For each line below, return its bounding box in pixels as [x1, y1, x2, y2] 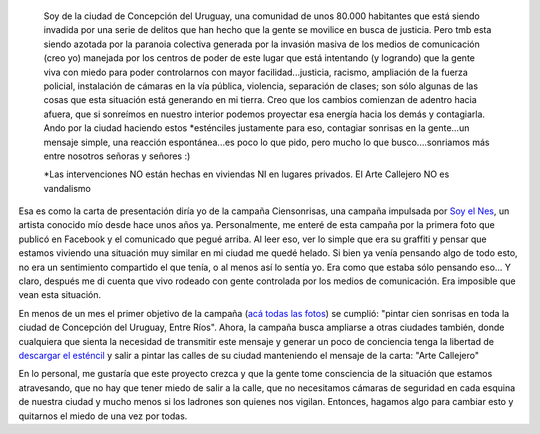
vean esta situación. [18, 289, 102, 301]
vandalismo [43, 182, 92, 194]
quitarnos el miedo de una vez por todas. [18, 410, 188, 422]
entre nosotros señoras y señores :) [43, 150, 191, 162]
